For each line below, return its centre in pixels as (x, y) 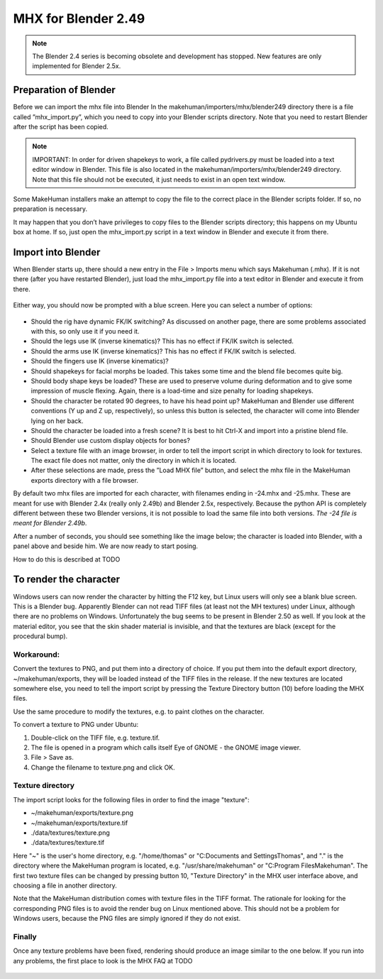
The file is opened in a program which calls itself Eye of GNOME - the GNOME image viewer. (166, 747)
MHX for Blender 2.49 (79, 18)
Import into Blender (57, 252)
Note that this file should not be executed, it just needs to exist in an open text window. (159, 179)
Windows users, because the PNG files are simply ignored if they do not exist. (127, 919)
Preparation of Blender (65, 90)
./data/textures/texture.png (70, 833)
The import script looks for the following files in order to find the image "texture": (131, 799)
